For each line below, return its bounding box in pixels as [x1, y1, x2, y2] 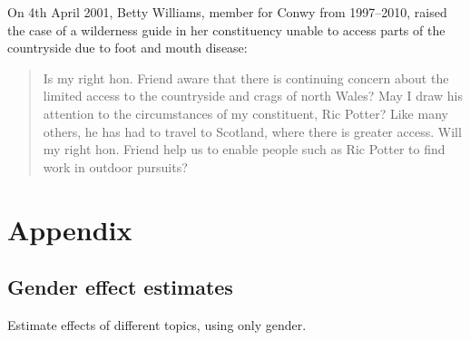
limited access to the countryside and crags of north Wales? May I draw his [43, 86, 463, 105]
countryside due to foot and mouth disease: [7, 38, 248, 57]
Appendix [7, 210, 132, 248]
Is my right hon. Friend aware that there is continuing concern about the [43, 68, 449, 87]
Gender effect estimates [7, 273, 233, 301]
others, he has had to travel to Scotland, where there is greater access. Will [43, 121, 462, 141]
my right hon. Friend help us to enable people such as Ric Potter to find [43, 140, 446, 159]
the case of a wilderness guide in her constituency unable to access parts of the [7, 20, 446, 39]
